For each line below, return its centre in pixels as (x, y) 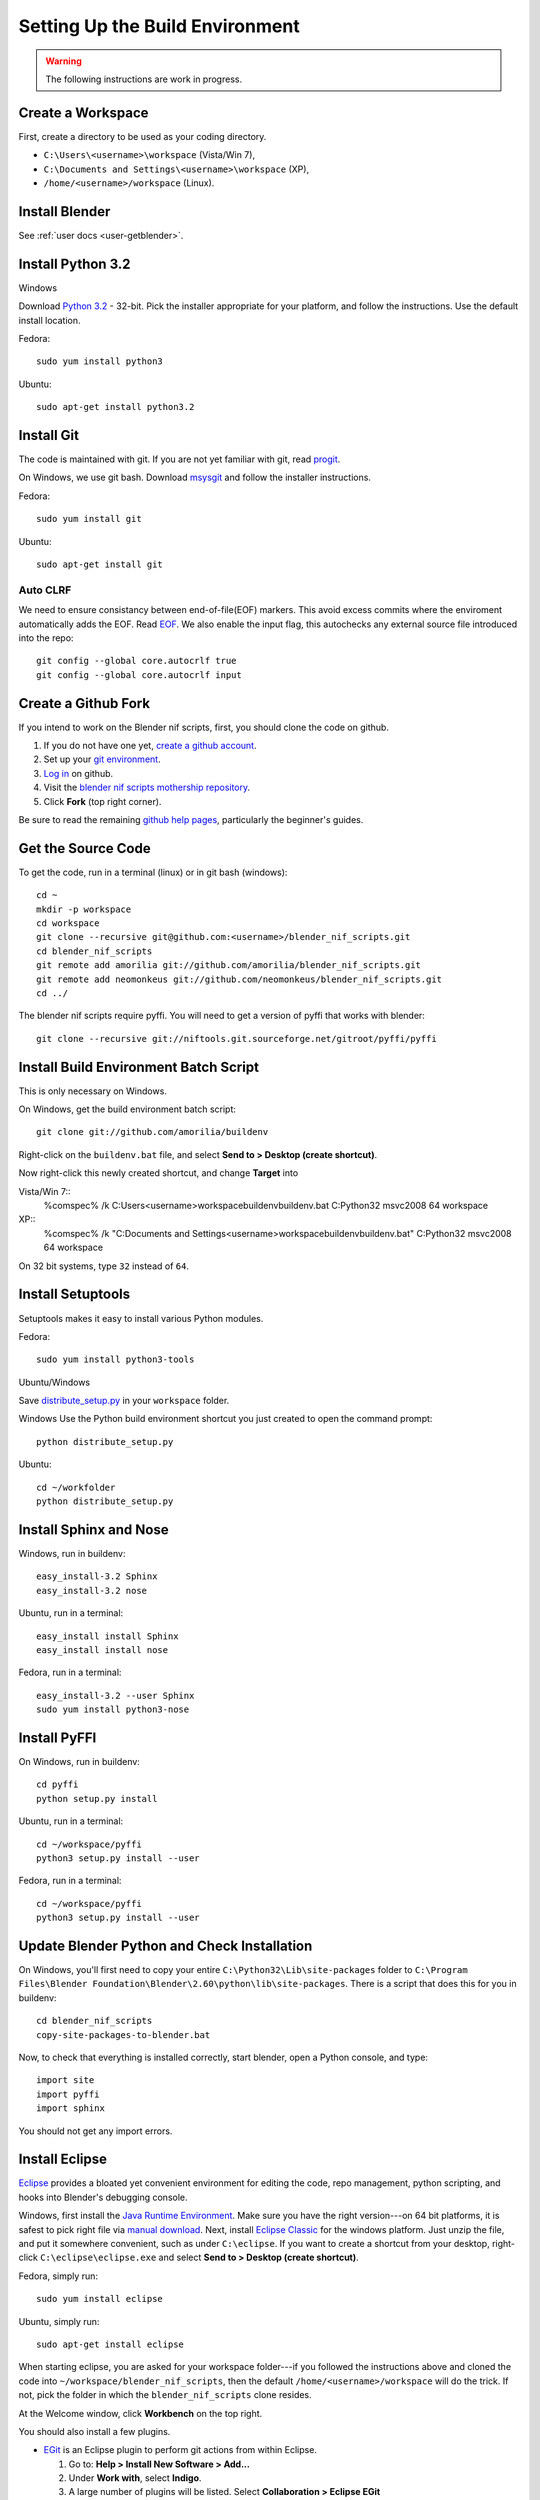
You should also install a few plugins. (94, 2431)
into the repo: (46, 637)
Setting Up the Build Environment (159, 26)
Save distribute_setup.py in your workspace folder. (124, 1401)
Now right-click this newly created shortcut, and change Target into (158, 1173)
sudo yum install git (89, 519)
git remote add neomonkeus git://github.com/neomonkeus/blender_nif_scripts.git (239, 979)
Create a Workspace (83, 112)
